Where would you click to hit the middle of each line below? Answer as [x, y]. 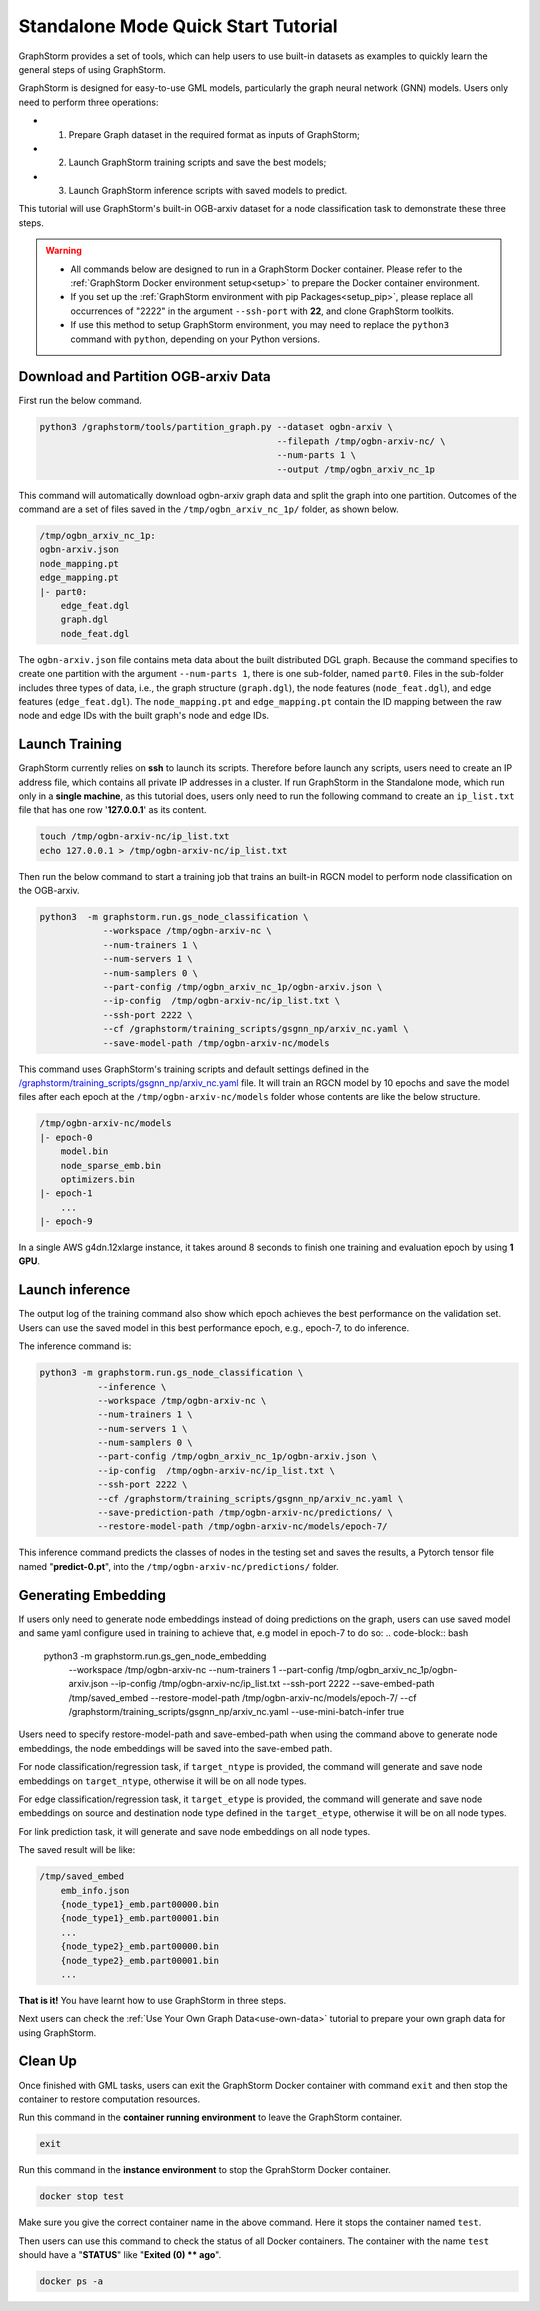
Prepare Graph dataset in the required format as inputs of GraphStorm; [214, 134]
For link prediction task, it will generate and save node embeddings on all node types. [194, 1831]
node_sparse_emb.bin [111, 1165]
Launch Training [70, 744]
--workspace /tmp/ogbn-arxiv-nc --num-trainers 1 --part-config [201, 1669]
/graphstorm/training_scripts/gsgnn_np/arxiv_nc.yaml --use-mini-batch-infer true [236, 1712]
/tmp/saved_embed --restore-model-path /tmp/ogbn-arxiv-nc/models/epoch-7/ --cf [242, 1697]
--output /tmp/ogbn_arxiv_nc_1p [355, 469]
